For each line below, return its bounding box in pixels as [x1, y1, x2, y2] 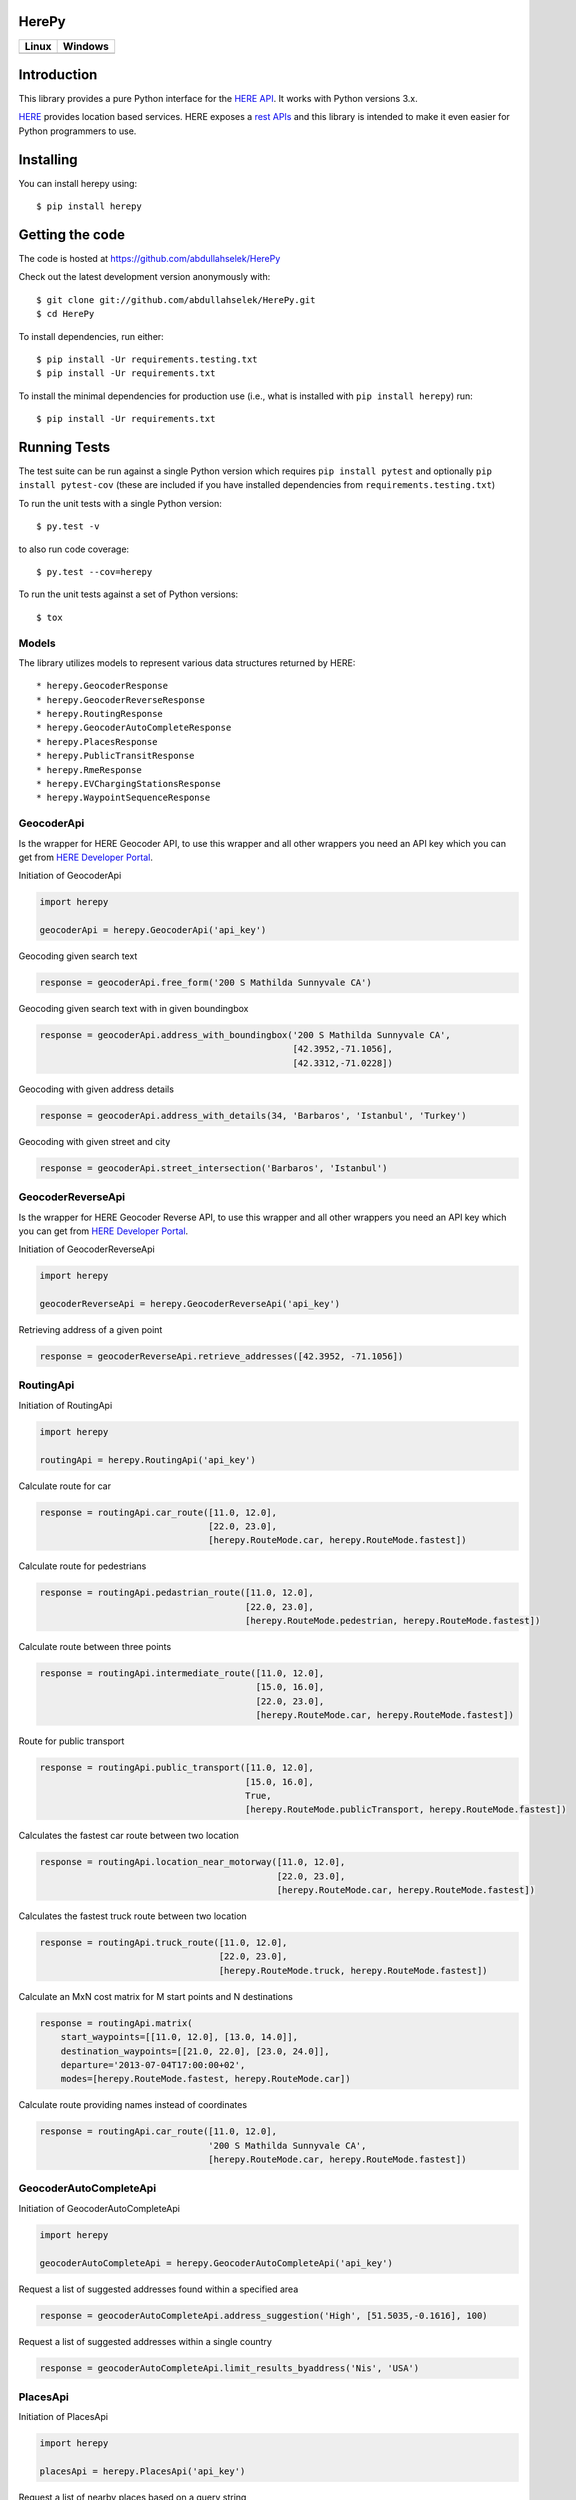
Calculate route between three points [18, 1641, 172, 1653]
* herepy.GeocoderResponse [36, 680, 169, 692]
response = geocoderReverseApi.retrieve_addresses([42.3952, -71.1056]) [39, 1351, 404, 1362]
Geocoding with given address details [18, 1083, 175, 1095]
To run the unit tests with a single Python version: [18, 497, 222, 509]
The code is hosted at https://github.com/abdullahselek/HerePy [18, 253, 281, 265]
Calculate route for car [18, 1480, 112, 1492]
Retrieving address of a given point [18, 1324, 163, 1336]
